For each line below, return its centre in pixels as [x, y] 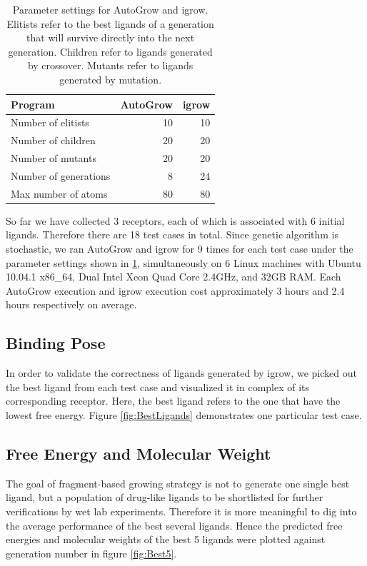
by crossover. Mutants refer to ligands [110, 65]
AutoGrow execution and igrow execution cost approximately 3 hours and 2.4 [175, 290]
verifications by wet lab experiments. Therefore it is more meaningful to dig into [181, 511]
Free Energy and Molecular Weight [139, 453]
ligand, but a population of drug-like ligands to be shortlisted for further [165, 497]
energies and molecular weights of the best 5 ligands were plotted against [166, 539]
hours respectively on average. [71, 304]
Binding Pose [56, 343]
